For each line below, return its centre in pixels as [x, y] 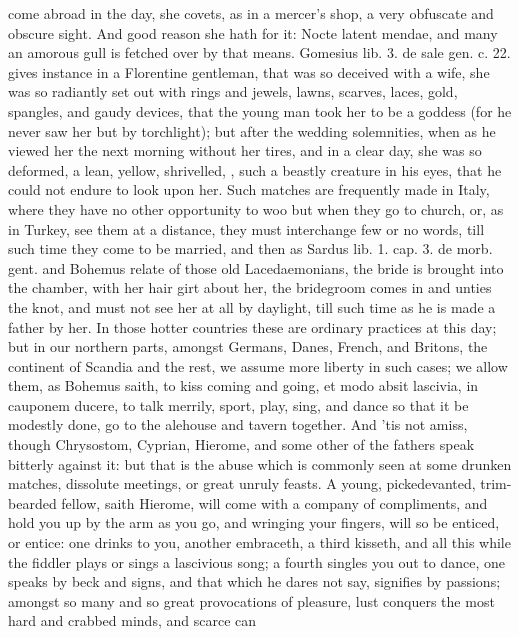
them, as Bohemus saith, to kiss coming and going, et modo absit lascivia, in [243, 385]
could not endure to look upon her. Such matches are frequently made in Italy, [249, 189]
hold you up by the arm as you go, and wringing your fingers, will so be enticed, [254, 522]
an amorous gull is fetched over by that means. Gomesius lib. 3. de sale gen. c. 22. [259, 52]
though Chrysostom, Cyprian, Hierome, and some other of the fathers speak [241, 444]
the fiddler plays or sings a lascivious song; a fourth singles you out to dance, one [256, 561]
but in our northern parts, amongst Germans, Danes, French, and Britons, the [248, 346]
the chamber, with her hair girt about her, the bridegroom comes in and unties [250, 287]
